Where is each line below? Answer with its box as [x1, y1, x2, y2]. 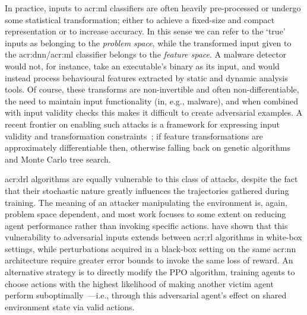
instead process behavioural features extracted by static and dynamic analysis [5, 71, 288, 84]
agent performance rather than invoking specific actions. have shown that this [5, 219, 288, 231]
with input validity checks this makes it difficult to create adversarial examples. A [5, 106, 303, 119]
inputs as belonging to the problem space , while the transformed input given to [5, 36, 292, 49]
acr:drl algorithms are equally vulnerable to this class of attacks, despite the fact [5, 173, 298, 185]
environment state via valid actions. [5, 300, 135, 313]
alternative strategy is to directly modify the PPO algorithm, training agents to [5, 266, 295, 278]
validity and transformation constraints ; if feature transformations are [5, 129, 263, 142]
